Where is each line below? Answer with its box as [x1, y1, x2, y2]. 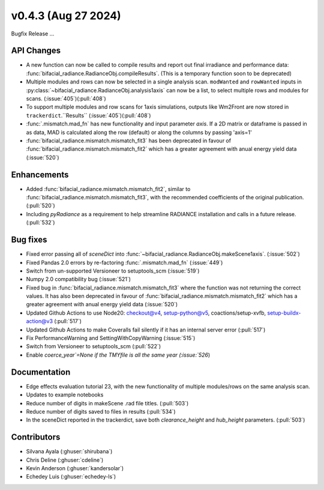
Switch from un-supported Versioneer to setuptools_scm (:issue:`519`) [26, 267, 200, 274]
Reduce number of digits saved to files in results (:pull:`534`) [26, 408, 176, 415]
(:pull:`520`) [26, 202, 55, 210]
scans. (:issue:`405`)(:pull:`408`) [26, 95, 106, 102]
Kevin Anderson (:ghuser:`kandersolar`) [26, 464, 124, 471]
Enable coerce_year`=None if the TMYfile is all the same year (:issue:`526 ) [26, 351, 211, 358]
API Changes [11, 46, 61, 56]
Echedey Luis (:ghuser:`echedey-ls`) [26, 473, 116, 480]
